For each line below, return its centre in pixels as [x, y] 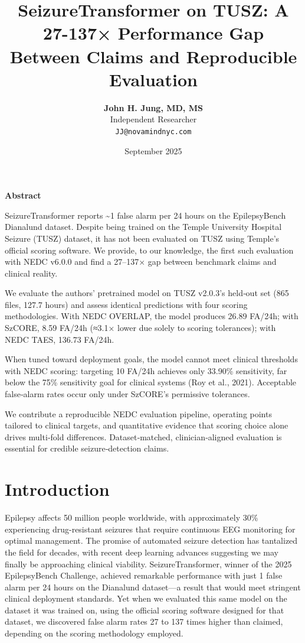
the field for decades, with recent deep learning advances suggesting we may [142, 552]
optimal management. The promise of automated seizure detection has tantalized [151, 540]
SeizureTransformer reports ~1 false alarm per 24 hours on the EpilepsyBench [145, 215]
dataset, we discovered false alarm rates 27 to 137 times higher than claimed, [144, 621]
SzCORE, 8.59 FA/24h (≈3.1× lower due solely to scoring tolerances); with [140, 328]
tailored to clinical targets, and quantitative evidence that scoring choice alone [147, 425]
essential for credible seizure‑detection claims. [87, 448]
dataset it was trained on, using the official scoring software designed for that [145, 610]
